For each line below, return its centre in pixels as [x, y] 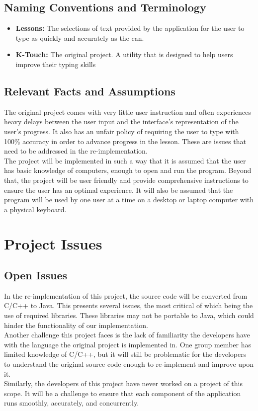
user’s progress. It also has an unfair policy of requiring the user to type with [122, 131]
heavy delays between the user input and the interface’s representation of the [121, 122]
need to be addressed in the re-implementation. [76, 151]
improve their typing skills [56, 64]
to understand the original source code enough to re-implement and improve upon [129, 364]
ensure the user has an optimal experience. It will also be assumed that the [119, 190]
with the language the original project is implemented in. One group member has [128, 344]
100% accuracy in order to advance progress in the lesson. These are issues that [125, 141]
